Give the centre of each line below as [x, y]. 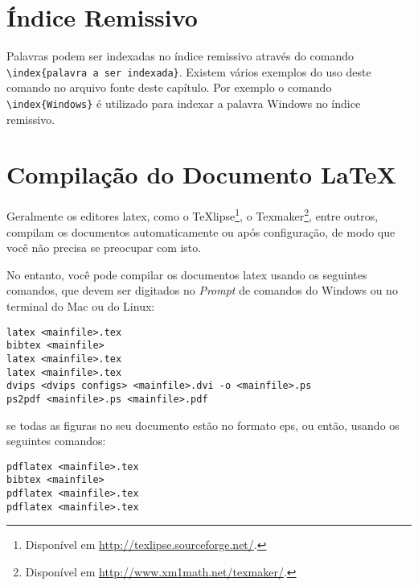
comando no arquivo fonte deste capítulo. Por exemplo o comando [169, 87]
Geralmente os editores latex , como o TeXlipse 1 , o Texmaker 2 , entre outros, [193, 215]
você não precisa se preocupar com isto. [104, 248]
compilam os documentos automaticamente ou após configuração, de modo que [201, 231]
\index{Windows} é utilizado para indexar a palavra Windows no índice [184, 103]
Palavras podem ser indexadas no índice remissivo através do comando [180, 56]
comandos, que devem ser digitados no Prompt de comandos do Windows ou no [202, 290]
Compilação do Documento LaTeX [201, 174]
